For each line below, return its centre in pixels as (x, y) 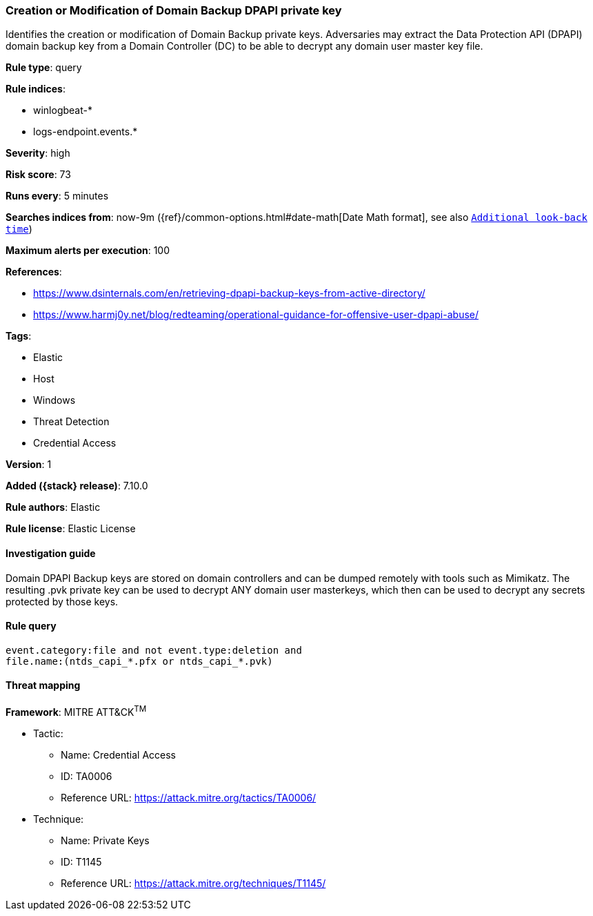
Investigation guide (51, 553)
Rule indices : (36, 89)
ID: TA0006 (87, 776)
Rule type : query (44, 68)
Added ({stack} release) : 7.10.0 (77, 486)
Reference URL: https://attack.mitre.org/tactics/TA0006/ (189, 797)
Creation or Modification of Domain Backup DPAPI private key (174, 10)
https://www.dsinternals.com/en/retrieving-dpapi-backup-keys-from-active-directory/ (229, 293)
